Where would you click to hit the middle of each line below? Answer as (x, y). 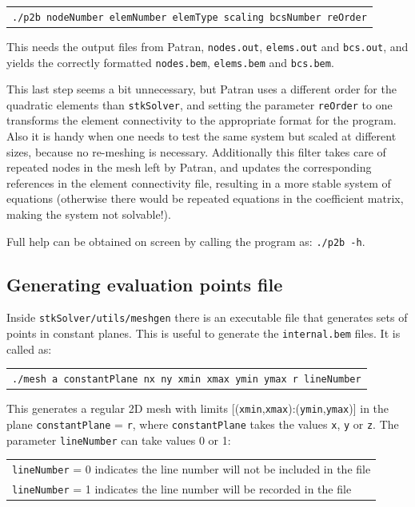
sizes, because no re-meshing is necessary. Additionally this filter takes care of (196, 151)
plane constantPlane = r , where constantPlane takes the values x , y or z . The (203, 424)
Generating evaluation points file (145, 284)
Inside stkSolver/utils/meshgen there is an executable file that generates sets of (207, 317)
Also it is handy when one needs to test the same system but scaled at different (202, 136)
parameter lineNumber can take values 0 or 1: (119, 440)
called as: (29, 349)
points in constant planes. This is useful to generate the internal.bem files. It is (204, 333)
